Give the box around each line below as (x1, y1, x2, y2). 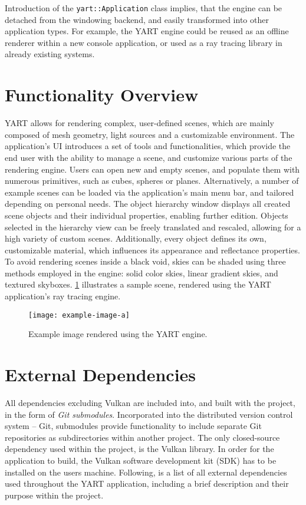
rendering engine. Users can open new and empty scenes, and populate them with (5, 163, 300, 175)
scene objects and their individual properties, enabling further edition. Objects (5, 209, 288, 221)
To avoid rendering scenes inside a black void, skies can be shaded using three (5, 255, 286, 268)
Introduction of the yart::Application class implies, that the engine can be (5, 2, 282, 14)
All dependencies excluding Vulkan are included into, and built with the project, (5, 397, 295, 409)
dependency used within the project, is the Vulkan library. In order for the (5, 443, 274, 455)
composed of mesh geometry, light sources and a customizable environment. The (5, 128, 295, 140)
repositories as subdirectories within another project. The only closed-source (5, 431, 280, 443)
